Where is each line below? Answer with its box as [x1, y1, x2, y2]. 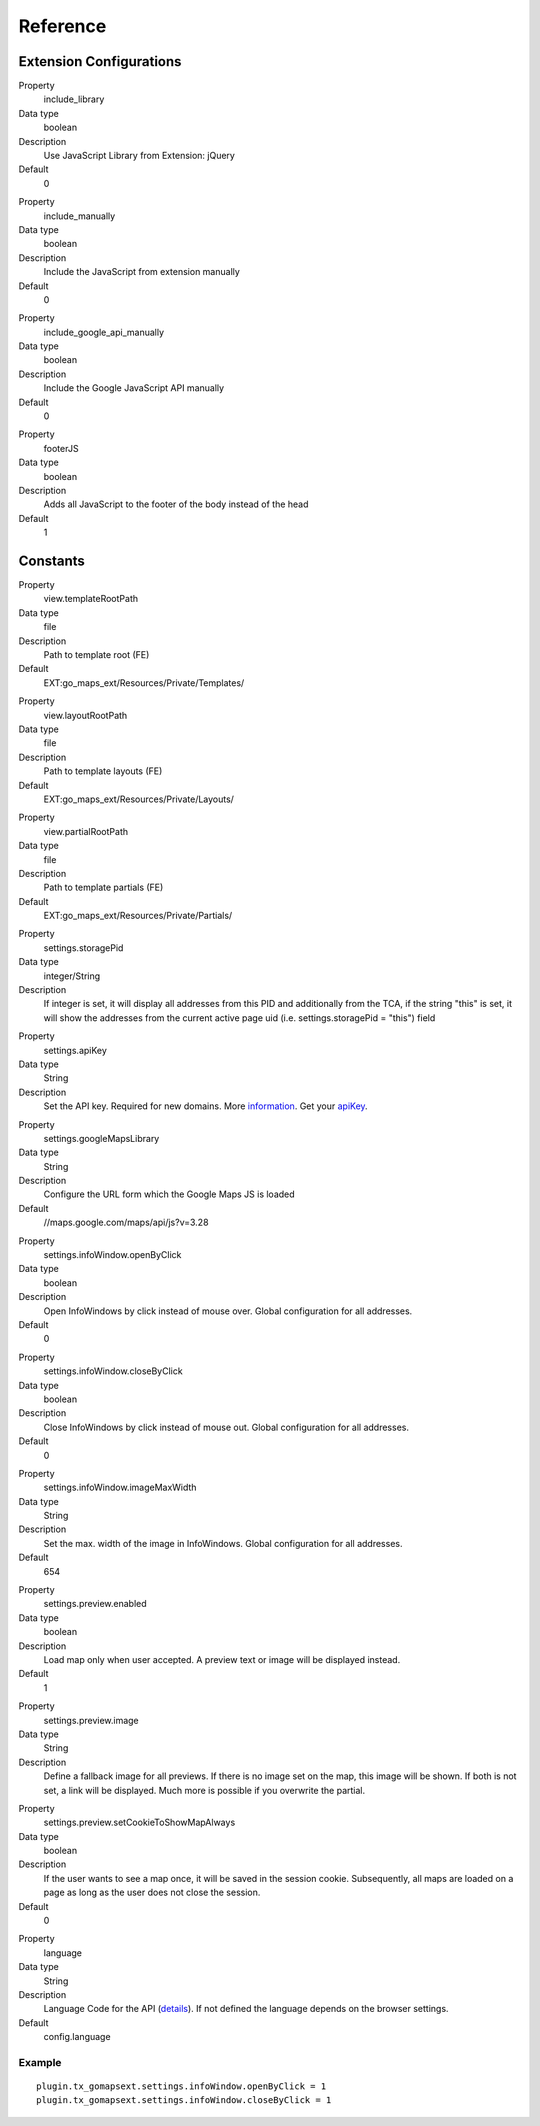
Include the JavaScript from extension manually [43, 266, 240, 278]
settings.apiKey [43, 1044, 107, 1056]
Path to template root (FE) [43, 649, 150, 661]
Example [18, 2055, 62, 2069]
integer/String [43, 970, 101, 982]
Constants [18, 552, 85, 569]
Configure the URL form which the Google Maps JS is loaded [43, 1188, 295, 1200]
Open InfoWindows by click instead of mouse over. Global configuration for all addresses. [43, 1305, 413, 1317]
